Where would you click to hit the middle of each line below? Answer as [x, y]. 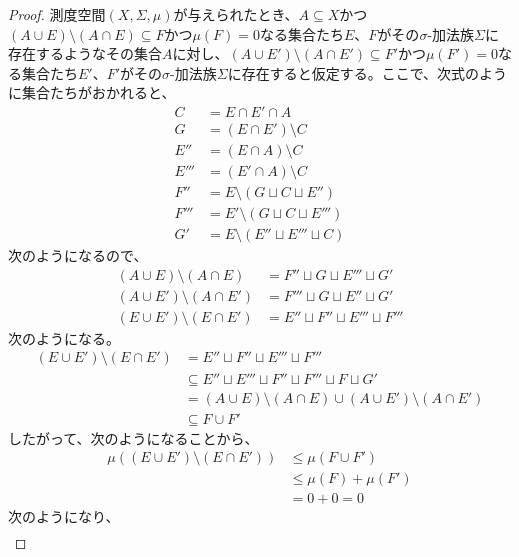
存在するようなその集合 [85, 53]
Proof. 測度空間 [57, 14]
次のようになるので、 [78, 255]
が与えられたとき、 [236, 14]
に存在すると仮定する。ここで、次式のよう [367, 72]
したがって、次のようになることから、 [133, 437]
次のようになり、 [64, 516]
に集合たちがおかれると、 [92, 92]
